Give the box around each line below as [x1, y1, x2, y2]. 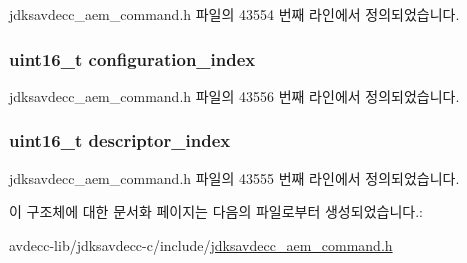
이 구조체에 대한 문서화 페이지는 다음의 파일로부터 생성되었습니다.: [9, 201, 423, 222]
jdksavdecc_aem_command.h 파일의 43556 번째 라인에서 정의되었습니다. [9, 85, 460, 106]
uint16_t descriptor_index [9, 128, 231, 153]
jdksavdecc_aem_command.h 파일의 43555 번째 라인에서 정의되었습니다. [9, 167, 460, 188]
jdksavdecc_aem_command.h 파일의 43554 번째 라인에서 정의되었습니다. [9, 4, 460, 24]
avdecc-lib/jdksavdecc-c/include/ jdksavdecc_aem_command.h [9, 234, 393, 255]
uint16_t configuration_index [9, 46, 256, 71]
